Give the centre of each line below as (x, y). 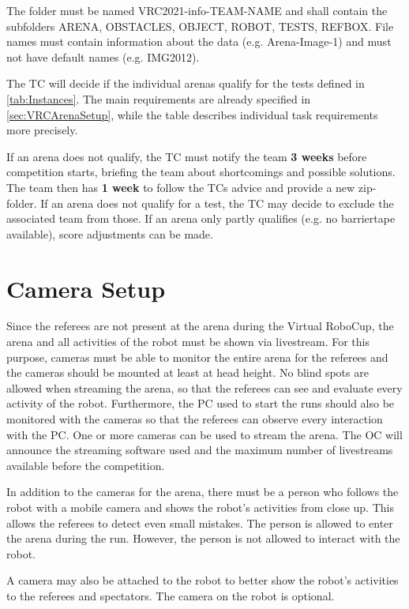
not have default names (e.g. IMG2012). (103, 56)
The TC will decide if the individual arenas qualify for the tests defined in (186, 83)
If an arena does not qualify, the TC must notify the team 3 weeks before (187, 156)
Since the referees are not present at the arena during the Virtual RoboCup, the (200, 326)
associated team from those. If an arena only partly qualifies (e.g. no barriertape (201, 218)
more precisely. (42, 130)
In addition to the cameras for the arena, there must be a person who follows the (203, 492)
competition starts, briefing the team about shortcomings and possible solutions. (201, 172)
